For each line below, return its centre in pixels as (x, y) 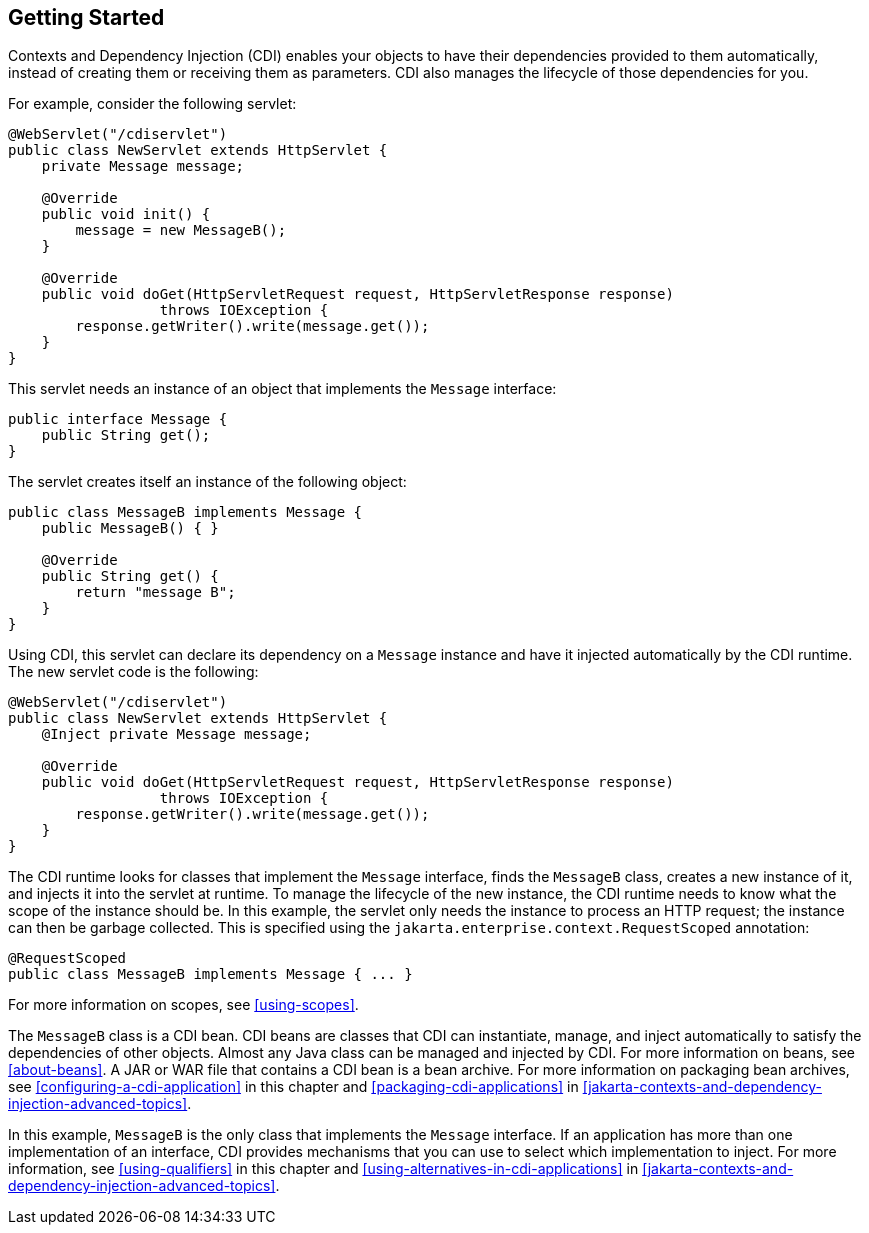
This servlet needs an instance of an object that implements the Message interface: (282, 389)
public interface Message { (118, 419)
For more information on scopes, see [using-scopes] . (183, 1005)
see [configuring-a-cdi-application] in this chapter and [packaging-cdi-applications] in (293, 1087)
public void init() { (126, 214)
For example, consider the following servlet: (152, 104)
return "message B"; (155, 592)
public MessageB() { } (130, 528)
